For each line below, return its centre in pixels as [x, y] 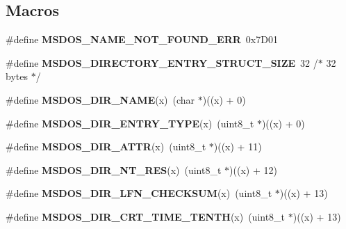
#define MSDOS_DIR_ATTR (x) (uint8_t [106, 147]
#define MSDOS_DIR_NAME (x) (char [100, 99]
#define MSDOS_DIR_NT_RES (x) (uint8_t [114, 169]
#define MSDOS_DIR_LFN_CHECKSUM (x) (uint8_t [139, 193]
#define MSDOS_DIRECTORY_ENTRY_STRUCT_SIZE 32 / [162, 62]
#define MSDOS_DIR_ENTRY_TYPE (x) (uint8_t [130, 123]
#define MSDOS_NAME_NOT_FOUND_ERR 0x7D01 [142, 39]
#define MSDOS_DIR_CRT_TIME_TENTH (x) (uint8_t [146, 216]
